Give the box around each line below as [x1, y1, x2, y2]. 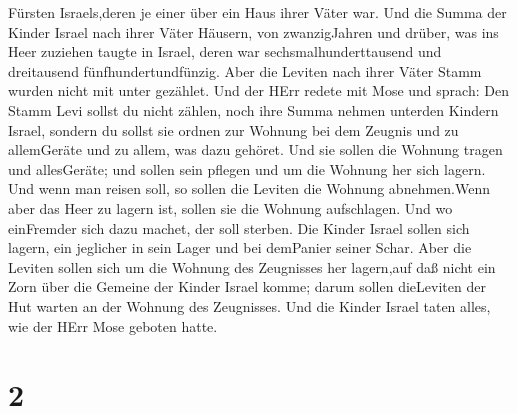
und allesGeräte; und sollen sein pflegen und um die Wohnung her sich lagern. [8, 158, 486, 179]
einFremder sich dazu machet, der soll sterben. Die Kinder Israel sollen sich [8, 217, 470, 238]
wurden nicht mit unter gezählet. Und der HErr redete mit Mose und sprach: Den [8, 80, 509, 101]
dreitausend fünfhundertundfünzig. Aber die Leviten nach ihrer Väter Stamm [8, 60, 482, 81]
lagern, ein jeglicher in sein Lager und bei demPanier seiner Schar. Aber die [8, 237, 472, 258]
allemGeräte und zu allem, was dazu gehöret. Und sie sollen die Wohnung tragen [8, 139, 503, 160]
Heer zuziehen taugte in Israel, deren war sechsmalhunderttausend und [8, 41, 442, 62]
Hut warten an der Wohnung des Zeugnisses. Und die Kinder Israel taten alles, [8, 295, 491, 316]
